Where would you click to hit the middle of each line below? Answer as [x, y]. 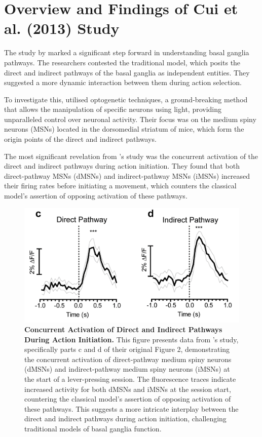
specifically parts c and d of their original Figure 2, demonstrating [127, 349]
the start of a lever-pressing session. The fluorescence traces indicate [130, 379]
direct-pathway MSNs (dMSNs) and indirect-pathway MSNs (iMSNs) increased [127, 175]
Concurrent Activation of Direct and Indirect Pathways [123, 329]
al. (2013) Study [62, 28]
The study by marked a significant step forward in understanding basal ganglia [127, 52]
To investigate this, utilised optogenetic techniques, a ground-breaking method [126, 99]
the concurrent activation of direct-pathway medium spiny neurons [128, 359]
